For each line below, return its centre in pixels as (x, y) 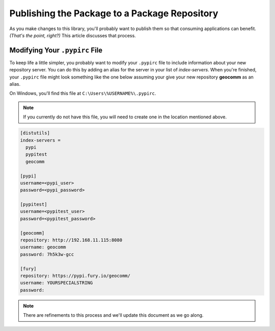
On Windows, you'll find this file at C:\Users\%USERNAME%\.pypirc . (83, 93)
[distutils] (35, 133)
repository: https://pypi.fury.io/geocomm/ (75, 276)
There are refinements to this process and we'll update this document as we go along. (113, 315)
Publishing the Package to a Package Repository (114, 13)
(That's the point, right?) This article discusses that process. (73, 35)
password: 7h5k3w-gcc (47, 254)
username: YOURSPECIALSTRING (57, 283)
